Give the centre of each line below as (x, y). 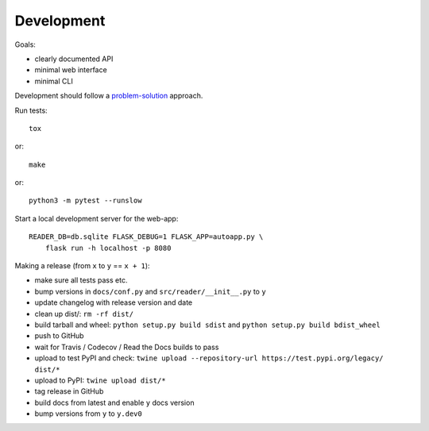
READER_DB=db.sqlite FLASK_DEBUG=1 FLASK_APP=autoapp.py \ (146, 237)
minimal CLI (54, 81)
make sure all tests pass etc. (81, 280)
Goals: (25, 44)
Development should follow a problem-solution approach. (109, 96)
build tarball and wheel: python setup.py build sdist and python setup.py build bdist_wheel (207, 325)
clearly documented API (74, 59)
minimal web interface (71, 70)
